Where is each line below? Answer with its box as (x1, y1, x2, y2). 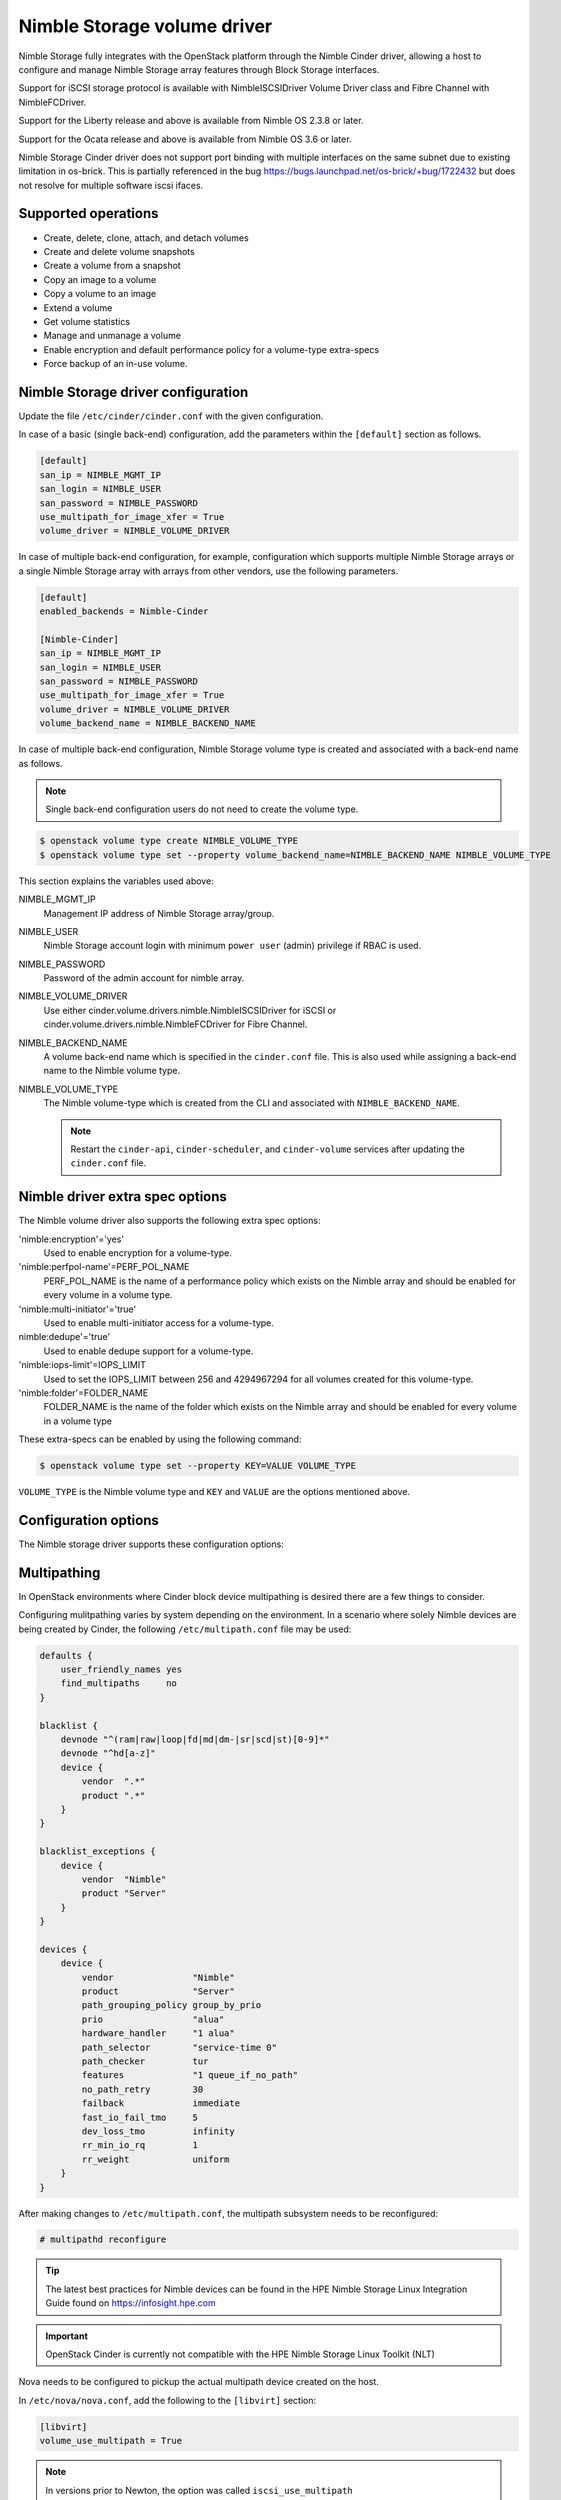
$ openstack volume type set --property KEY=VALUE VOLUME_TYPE (39, 1460, 357, 1472)
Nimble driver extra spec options (18, 1188, 227, 1205)
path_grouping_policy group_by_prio (81, 2000, 262, 2011)
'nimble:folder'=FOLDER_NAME (18, 1386, 149, 1399)
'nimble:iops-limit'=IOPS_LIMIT (18, 1359, 147, 1371)
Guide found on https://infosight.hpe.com (45, 2297, 216, 2309)
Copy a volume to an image (43, 288, 157, 300)
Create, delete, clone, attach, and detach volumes (43, 231, 249, 244)
